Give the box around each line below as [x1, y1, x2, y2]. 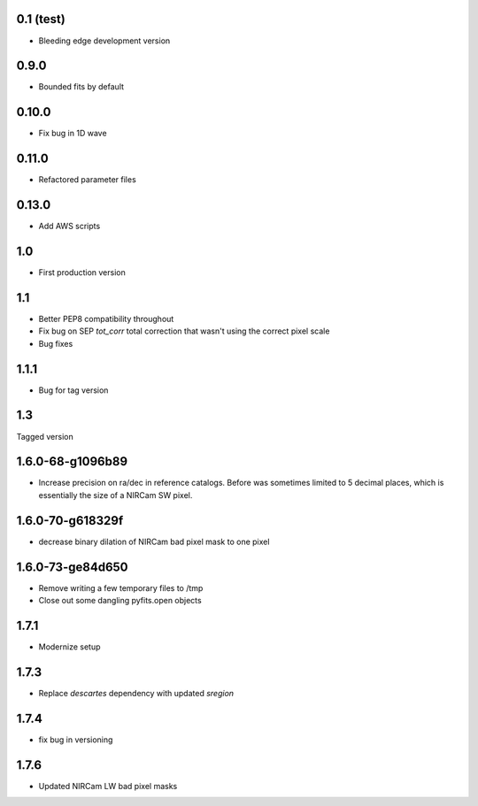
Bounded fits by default [38, 81, 124, 92]
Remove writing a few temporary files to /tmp [38, 582, 204, 593]
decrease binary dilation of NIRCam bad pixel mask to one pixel [38, 536, 270, 547]
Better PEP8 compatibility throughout [38, 313, 174, 324]
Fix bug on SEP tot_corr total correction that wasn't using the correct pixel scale [38, 326, 330, 336]
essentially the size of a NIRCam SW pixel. [38, 489, 193, 500]
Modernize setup [38, 641, 101, 652]
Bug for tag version [38, 385, 109, 395]
